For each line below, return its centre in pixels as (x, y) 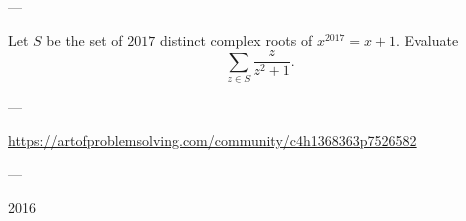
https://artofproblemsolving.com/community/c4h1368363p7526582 (212, 139)
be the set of (84, 39)
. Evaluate (427, 39)
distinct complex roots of (236, 39)
